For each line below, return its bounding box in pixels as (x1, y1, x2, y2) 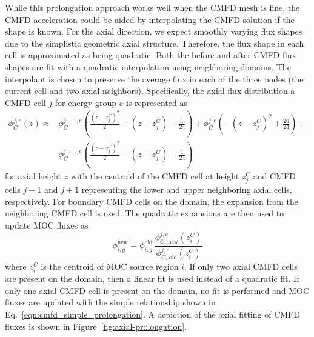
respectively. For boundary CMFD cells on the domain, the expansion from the (5, 195, 299, 207)
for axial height (5, 170, 62, 182)
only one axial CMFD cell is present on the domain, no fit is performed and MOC (5, 284, 310, 296)
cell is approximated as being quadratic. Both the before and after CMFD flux (5, 48, 296, 61)
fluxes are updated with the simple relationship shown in (5, 296, 216, 309)
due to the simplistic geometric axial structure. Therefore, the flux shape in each (5, 36, 304, 49)
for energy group (55, 96, 117, 108)
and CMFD (253, 170, 296, 182)
